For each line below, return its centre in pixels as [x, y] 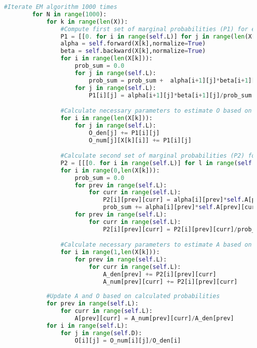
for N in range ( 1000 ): [69, 14]
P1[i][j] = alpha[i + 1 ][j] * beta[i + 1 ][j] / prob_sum [170, 95]
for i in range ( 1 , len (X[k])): [110, 252]
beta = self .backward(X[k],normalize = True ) [133, 51]
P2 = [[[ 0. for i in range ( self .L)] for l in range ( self [156, 163]
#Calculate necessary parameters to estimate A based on [156, 245]
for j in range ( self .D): [101, 333]
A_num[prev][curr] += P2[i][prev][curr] [170, 282]
